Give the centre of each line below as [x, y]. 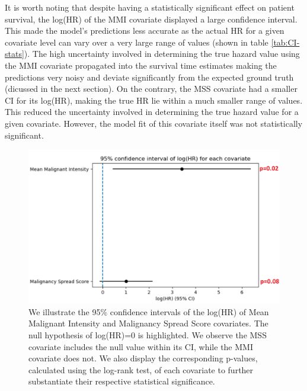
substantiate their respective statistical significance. [122, 381]
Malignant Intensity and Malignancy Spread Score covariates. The [148, 323]
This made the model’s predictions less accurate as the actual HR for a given [145, 31]
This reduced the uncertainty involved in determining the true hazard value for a [152, 112]
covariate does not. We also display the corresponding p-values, [143, 358]
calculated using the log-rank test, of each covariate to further [141, 369]
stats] [15, 54]
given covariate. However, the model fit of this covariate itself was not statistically [154, 123]
